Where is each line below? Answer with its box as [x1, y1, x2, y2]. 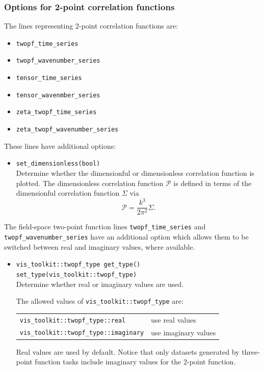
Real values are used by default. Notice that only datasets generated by [16, 346, 240, 357]
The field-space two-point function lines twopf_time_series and [4, 221, 206, 232]
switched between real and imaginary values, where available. [4, 241, 195, 252]
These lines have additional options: [4, 140, 116, 151]
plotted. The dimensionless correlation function [16, 177, 164, 188]
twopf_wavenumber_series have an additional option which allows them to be [4, 231, 249, 242]
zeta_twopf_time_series [16, 109, 97, 116]
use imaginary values [151, 327, 216, 337]
